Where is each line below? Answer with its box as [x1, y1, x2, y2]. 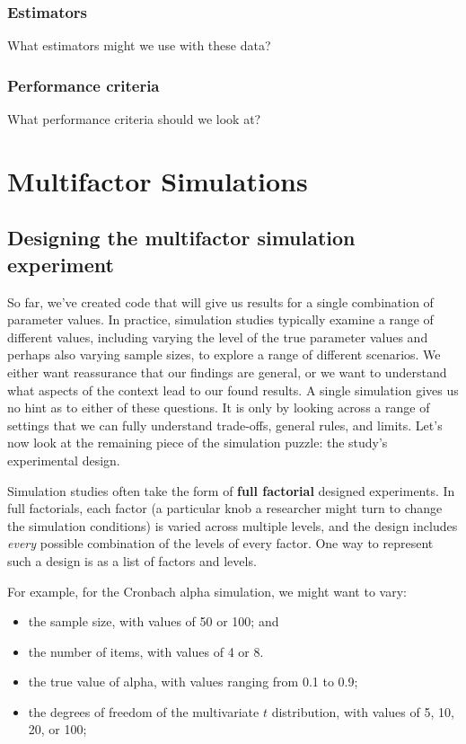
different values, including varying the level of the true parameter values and [7, 327, 428, 346]
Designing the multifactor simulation [7, 224, 356, 252]
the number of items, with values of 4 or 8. [28, 642, 264, 660]
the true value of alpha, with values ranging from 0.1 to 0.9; [28, 672, 358, 691]
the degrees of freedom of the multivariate [28, 702, 259, 721]
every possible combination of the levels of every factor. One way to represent [7, 534, 434, 553]
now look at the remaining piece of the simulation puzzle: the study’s [7, 433, 388, 452]
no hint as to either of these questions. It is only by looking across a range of [7, 398, 430, 417]
